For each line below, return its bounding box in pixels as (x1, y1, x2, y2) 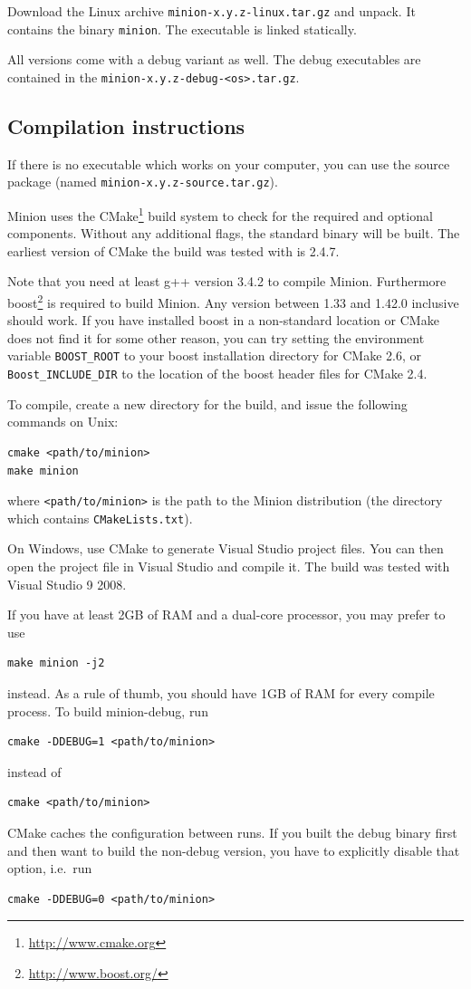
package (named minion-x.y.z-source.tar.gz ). (7, 172, 278, 191)
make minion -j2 (7, 657, 105, 670)
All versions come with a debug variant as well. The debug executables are (7, 50, 421, 69)
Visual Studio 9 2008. (7, 574, 127, 593)
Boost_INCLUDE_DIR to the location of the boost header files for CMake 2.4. (7, 364, 428, 383)
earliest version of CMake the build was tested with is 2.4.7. (7, 241, 340, 260)
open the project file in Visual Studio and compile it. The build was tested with (7, 557, 450, 576)
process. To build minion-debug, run (7, 701, 208, 720)
